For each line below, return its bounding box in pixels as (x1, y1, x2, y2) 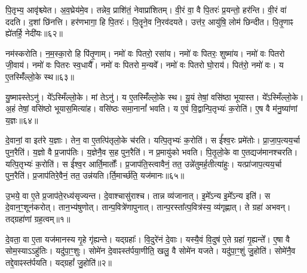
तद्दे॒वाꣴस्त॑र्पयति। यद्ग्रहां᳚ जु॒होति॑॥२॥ (5, 256, 112, 268)
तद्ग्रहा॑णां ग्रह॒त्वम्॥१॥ (5, 212, 70, 225)
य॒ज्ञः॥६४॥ (5, 114, 38, 126)
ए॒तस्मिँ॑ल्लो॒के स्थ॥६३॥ (5, 70, 74, 82)
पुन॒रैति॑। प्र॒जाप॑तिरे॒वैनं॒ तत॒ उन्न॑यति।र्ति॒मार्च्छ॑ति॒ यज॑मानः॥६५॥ (5, 169, 185, 182)
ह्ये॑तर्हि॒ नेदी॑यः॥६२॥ (5, 27, 63, 39)
